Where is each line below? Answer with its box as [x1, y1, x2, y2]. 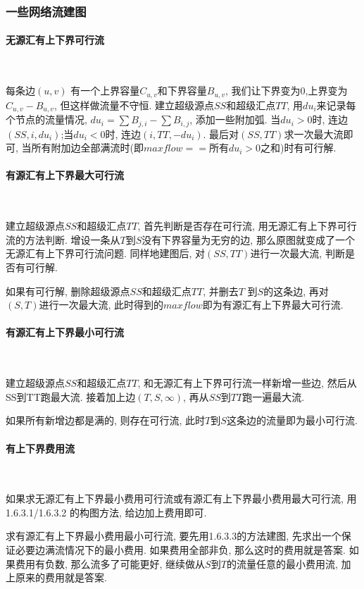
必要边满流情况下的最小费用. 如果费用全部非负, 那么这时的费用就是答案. [15, 542, 346, 557]
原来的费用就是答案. [15, 570, 107, 585]
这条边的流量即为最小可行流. [226, 413, 358, 428]
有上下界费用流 [6, 440, 75, 455]
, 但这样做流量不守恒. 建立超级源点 [54, 97, 214, 112]
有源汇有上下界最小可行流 [6, 325, 124, 340]
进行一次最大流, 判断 [250, 246, 345, 261]
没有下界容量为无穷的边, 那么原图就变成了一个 [142, 232, 355, 247]
